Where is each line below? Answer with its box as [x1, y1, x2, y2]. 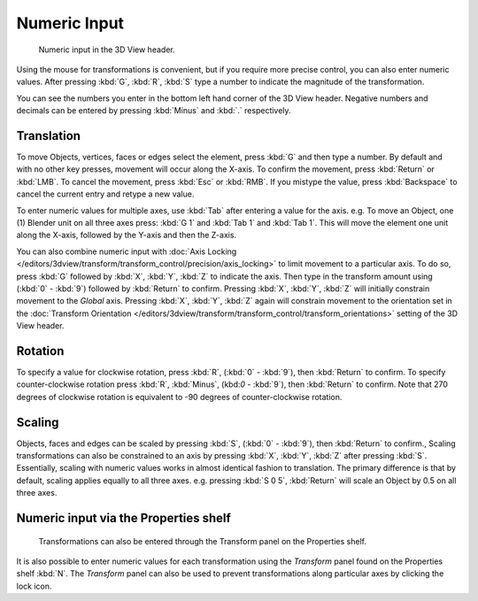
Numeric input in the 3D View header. [38, 44, 176, 55]
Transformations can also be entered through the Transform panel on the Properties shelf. [38, 536, 367, 546]
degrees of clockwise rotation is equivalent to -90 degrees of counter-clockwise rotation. [16, 391, 343, 402]
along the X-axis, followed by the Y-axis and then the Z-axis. [16, 230, 237, 241]
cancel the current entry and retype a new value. [16, 189, 195, 199]
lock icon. [16, 581, 52, 591]
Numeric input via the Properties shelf [16, 511, 232, 526]
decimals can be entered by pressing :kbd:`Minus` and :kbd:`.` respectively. [16, 105, 291, 116]
